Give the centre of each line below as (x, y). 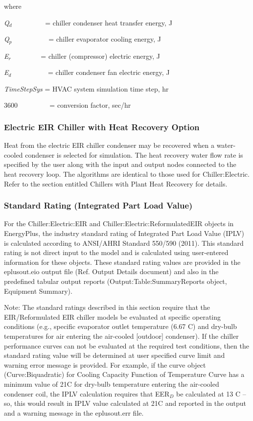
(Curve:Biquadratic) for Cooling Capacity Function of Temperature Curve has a (124, 374)
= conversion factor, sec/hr (90, 105)
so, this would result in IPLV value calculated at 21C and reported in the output (125, 403)
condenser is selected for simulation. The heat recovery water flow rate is (134, 154)
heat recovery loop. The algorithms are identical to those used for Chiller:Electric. (127, 174)
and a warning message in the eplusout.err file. (74, 412)
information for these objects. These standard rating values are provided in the (122, 262)
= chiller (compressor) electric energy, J (100, 56)
